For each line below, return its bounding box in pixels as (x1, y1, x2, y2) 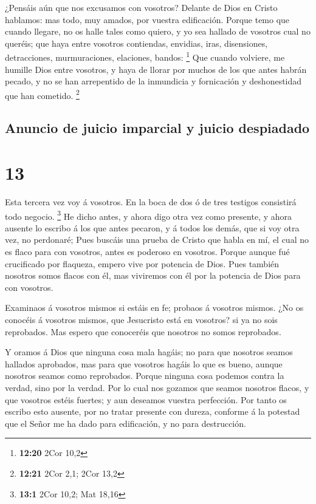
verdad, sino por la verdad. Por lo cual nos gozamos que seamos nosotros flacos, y (5, 381, 309, 393)
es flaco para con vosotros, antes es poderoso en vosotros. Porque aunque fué (5, 245, 290, 257)
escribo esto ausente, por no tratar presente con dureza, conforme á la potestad (5, 405, 300, 418)
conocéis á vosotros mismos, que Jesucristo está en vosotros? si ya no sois (5, 313, 278, 325)
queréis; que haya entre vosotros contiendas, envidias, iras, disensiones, (5, 36, 268, 49)
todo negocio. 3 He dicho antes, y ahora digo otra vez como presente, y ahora (5, 208, 292, 222)
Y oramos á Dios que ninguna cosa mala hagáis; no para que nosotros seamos (5, 346, 293, 358)
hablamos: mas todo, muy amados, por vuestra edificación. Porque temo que (5, 13, 290, 26)
